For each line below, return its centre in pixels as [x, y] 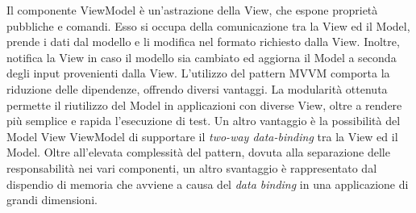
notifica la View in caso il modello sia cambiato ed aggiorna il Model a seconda [202, 57]
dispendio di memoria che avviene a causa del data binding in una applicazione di [208, 184]
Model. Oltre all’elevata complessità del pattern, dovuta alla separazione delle [198, 152]
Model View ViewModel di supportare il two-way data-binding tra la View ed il [202, 136]
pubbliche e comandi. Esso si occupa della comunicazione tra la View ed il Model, [208, 25]
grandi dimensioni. [52, 200]
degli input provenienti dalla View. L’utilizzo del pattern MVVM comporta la [198, 73]
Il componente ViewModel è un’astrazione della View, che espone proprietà [192, 10]
